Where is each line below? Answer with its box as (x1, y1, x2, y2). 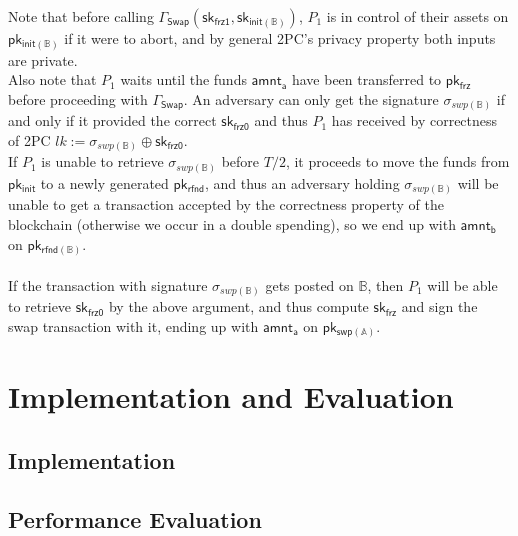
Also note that (8, 69, 97, 90)
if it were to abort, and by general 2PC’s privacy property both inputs (64, 28, 496, 48)
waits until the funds (120, 69, 247, 90)
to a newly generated (40, 172, 169, 193)
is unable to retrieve (41, 151, 164, 172)
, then (367, 274, 404, 295)
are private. (8, 49, 78, 70)
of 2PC (8, 129, 51, 150)
